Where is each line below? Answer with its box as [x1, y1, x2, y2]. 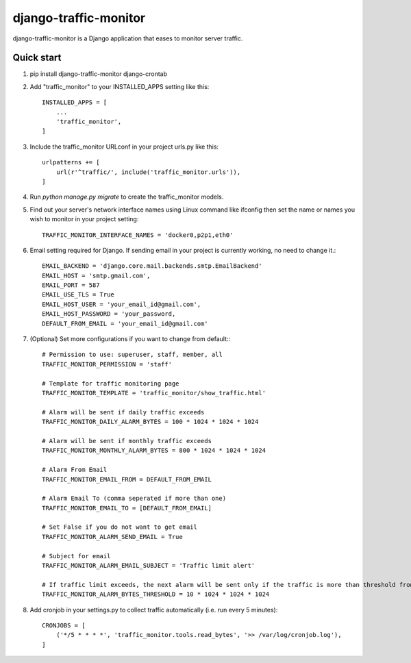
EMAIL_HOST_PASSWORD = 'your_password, [42, 310, 176, 318]
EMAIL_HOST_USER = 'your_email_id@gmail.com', [42, 300, 201, 308]
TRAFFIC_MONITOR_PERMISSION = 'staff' [42, 360, 173, 368]
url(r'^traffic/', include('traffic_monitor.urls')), [55, 168, 241, 176]
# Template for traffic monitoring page [42, 379, 179, 387]
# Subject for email [42, 552, 111, 560]
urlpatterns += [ [42, 158, 100, 166]
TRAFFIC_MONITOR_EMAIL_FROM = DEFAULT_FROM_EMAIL [42, 475, 212, 483]
